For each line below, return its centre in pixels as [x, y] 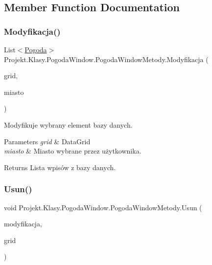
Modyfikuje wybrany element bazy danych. [68, 124]
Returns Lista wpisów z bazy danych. [60, 167]
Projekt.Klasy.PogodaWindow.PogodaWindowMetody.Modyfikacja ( [106, 59]
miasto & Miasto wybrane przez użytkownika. [73, 151]
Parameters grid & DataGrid [47, 141]
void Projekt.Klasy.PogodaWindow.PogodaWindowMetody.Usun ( [103, 207]
